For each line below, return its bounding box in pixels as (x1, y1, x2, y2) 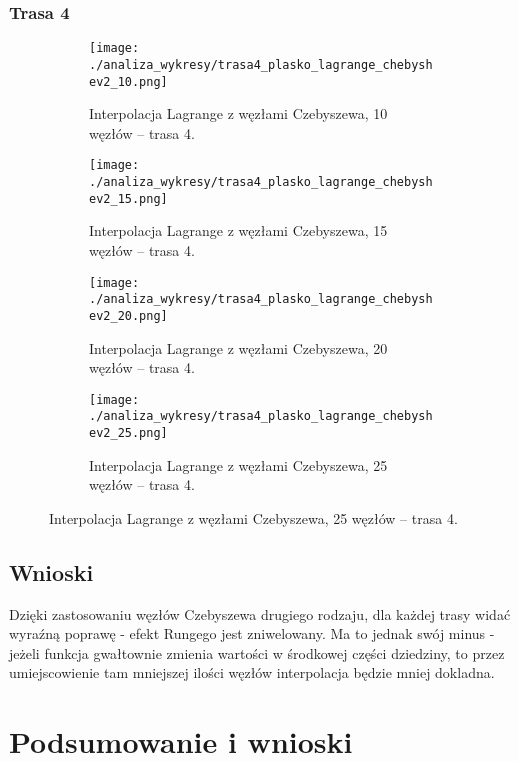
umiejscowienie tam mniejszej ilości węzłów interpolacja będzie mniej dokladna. (9, 662, 495, 683)
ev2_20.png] (89, 308, 168, 323)
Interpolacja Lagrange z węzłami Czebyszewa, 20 (89, 337, 388, 358)
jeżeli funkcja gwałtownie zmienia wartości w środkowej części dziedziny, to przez (9, 642, 505, 663)
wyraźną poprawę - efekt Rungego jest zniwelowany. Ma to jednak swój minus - (9, 623, 495, 644)
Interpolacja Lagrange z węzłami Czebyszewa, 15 (89, 220, 388, 241)
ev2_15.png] (89, 191, 168, 206)
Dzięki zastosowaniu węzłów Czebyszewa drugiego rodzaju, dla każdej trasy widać (9, 603, 511, 624)
